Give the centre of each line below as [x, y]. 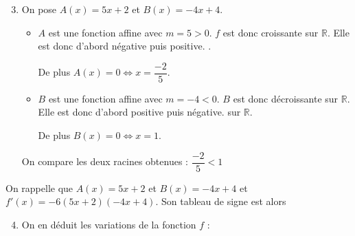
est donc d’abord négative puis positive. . [125, 46]
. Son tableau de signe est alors [221, 201]
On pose [39, 9]
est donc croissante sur [271, 32]
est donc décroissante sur [286, 98]
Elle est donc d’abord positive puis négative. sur [139, 112]
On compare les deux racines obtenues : [105, 161]
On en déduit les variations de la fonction [109, 224]
